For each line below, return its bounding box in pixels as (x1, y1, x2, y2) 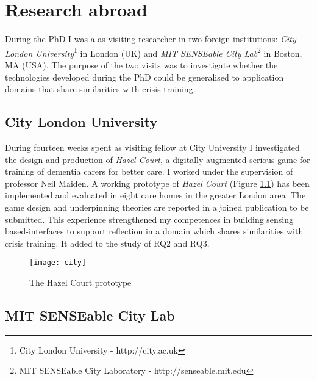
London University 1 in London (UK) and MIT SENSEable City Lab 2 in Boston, (5, 45, 302, 59)
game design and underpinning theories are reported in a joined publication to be (5, 200, 309, 213)
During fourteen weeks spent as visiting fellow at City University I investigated (5, 140, 300, 153)
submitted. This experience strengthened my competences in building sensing (5, 212, 294, 225)
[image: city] (29, 258, 87, 267)
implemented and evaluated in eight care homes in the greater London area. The (5, 189, 306, 201)
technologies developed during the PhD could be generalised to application (5, 70, 284, 83)
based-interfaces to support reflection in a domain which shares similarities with (5, 225, 304, 238)
